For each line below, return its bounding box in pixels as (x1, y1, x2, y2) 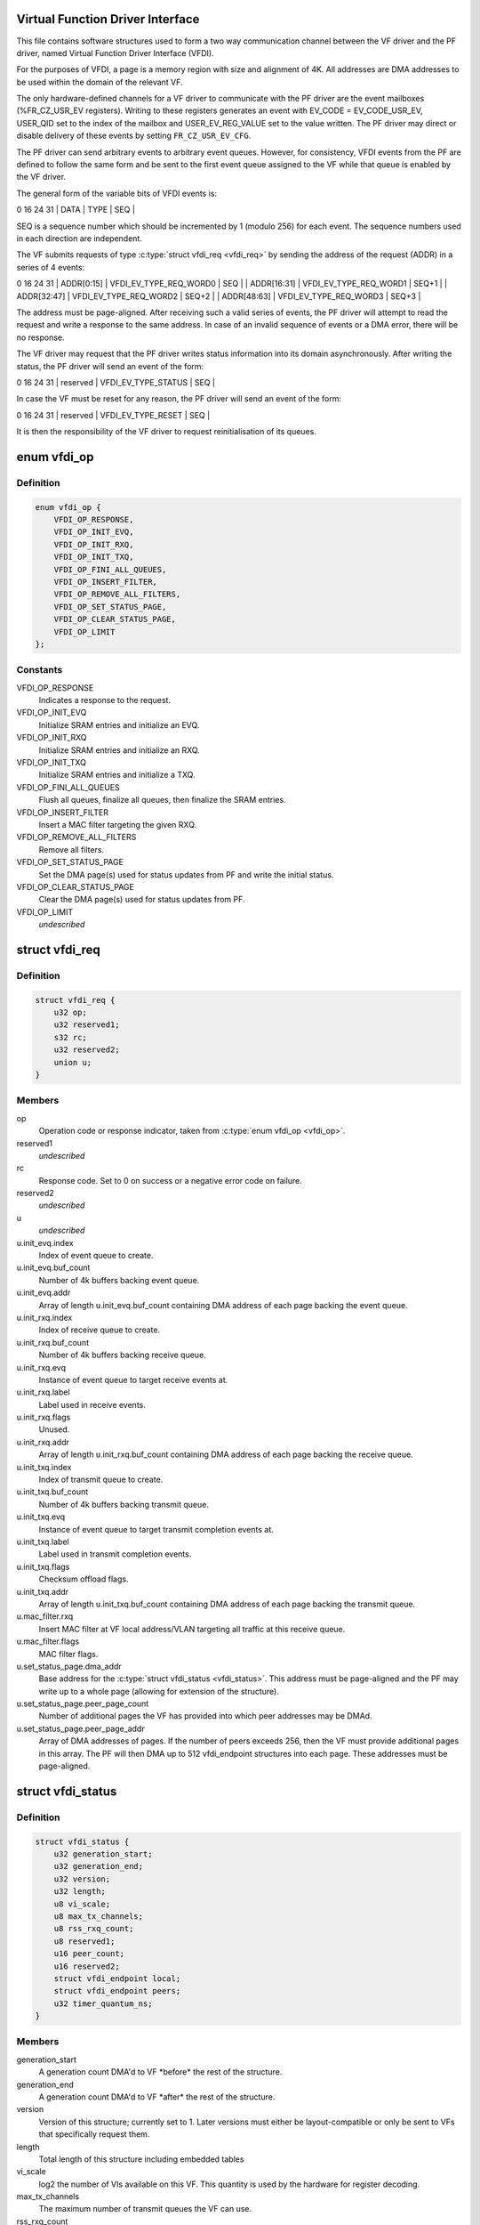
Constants (16, 664, 63, 676)
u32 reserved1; (53, 1020, 120, 1030)
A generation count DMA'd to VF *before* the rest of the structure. (38, 2067, 283, 2077)
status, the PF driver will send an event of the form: (16, 360, 204, 371)
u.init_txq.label (16, 1536, 70, 1547)
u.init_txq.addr (16, 1586, 69, 1597)
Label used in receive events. (38, 1399, 147, 1410)
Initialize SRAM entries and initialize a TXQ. (38, 770, 196, 781)
